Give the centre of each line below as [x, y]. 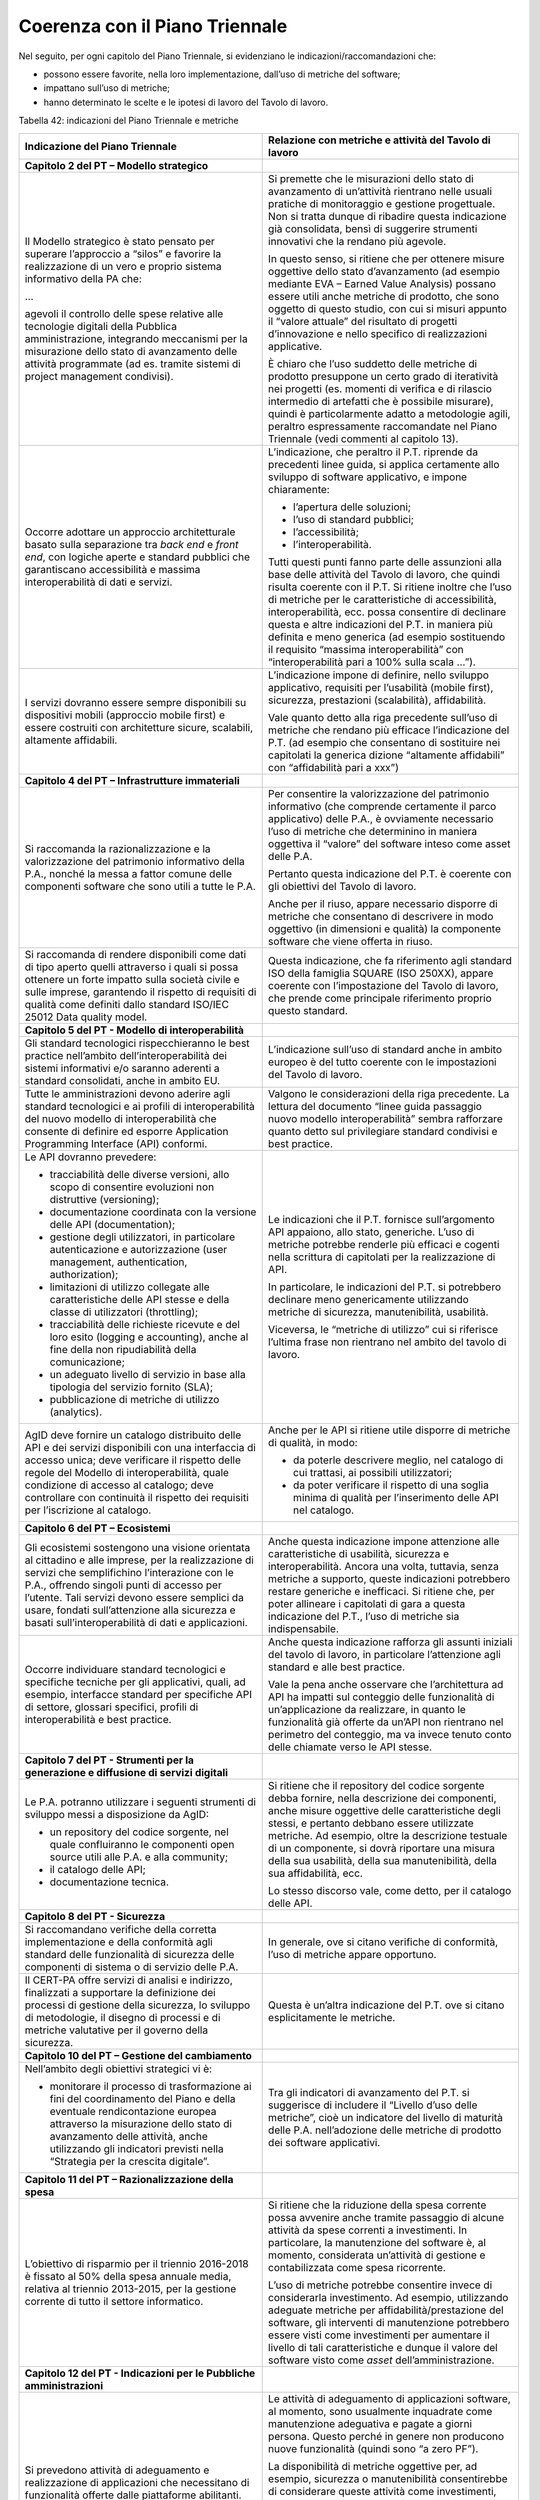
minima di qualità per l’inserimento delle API [396, 1497]
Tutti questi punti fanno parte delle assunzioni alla [385, 562]
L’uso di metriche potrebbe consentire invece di [380, 2285]
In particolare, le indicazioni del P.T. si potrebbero [385, 1287]
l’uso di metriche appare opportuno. [352, 1954]
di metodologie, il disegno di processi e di [122, 2017]
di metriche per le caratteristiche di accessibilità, [382, 599]
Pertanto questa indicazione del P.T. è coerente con [390, 873]
